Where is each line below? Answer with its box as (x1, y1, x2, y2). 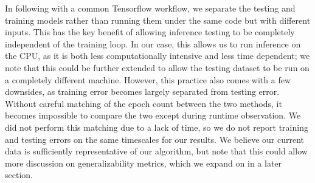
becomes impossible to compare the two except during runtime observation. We (5, 109, 301, 122)
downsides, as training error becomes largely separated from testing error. (5, 85, 280, 98)
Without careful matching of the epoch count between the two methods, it (5, 97, 282, 109)
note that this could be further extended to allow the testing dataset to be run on (5, 61, 310, 74)
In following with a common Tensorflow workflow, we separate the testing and (5, 2, 296, 14)
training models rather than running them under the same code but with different (5, 13, 311, 26)
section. (5, 168, 33, 181)
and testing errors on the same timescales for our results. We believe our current (5, 133, 305, 145)
